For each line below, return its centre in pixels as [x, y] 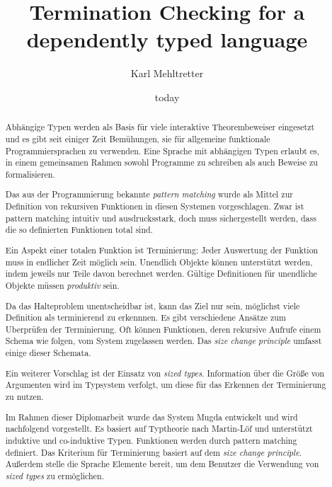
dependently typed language [167, 39]
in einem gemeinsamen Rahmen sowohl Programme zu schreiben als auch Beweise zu [161, 162]
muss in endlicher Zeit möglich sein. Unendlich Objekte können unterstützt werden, [159, 262]
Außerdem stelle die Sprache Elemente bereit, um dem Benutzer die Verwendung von [162, 464]
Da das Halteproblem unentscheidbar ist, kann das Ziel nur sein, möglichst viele [153, 305]
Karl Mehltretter [167, 73]
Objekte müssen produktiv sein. [62, 285]
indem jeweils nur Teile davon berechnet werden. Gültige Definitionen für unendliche [161, 274]
